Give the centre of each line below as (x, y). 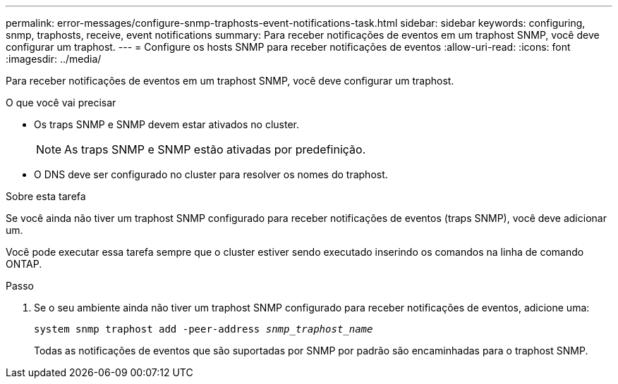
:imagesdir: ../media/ (54, 59)
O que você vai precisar (61, 103)
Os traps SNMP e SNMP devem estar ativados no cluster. (167, 124)
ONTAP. (24, 264)
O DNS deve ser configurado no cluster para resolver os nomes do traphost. (211, 174)
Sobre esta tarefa (46, 196)
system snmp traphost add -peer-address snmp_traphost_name (204, 329)
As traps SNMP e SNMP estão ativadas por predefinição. (215, 149)
